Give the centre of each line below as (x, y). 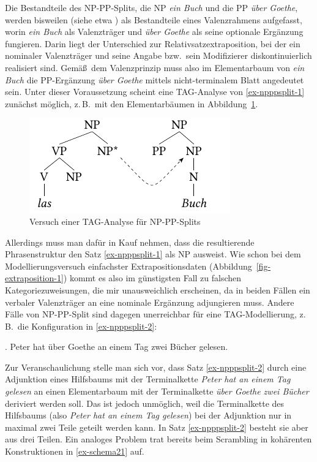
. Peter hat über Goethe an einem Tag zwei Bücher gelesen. (117, 346)
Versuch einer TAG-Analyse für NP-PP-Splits (115, 221)
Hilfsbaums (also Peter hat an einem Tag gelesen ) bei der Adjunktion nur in (148, 415)
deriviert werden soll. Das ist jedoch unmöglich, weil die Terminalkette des (145, 403)
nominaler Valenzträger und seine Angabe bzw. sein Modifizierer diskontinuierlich (158, 55)
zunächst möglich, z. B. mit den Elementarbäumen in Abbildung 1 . (132, 103)
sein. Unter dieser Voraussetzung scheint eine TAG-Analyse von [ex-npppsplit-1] (155, 92)
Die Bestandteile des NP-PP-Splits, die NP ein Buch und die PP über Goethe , (151, 7)
